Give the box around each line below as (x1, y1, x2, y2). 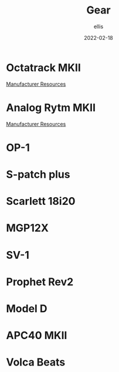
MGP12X (6, 221, 49, 235)
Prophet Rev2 (6, 275, 74, 288)
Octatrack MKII (6, 61, 81, 74)
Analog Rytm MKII (6, 101, 96, 114)
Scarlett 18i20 (6, 195, 76, 208)
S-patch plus (6, 168, 70, 181)
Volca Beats (6, 356, 66, 369)
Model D (6, 302, 48, 315)
